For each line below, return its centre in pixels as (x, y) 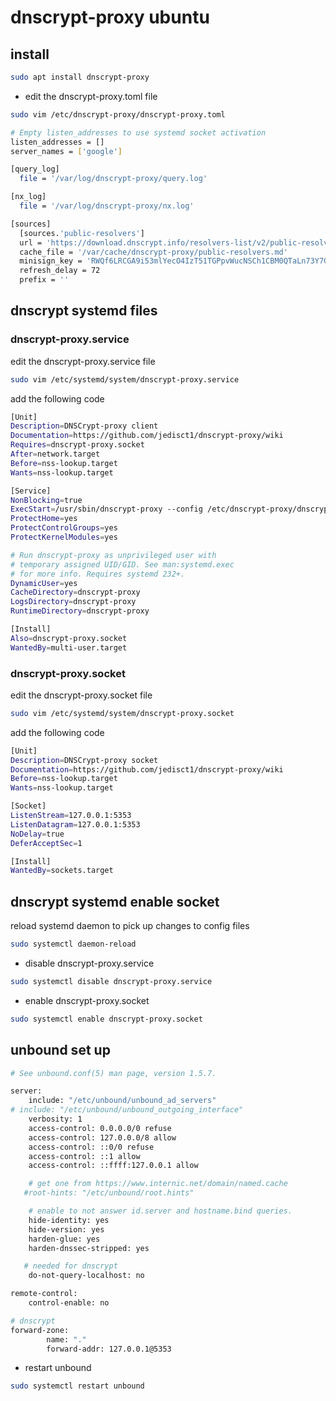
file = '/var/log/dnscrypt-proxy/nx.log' (107, 206)
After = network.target (55, 454)
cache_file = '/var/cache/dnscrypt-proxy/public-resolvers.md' (153, 252)
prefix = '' (44, 280)
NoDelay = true (37, 834)
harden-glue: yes (64, 1239)
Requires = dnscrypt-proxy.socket (77, 445)
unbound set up (60, 1050)
